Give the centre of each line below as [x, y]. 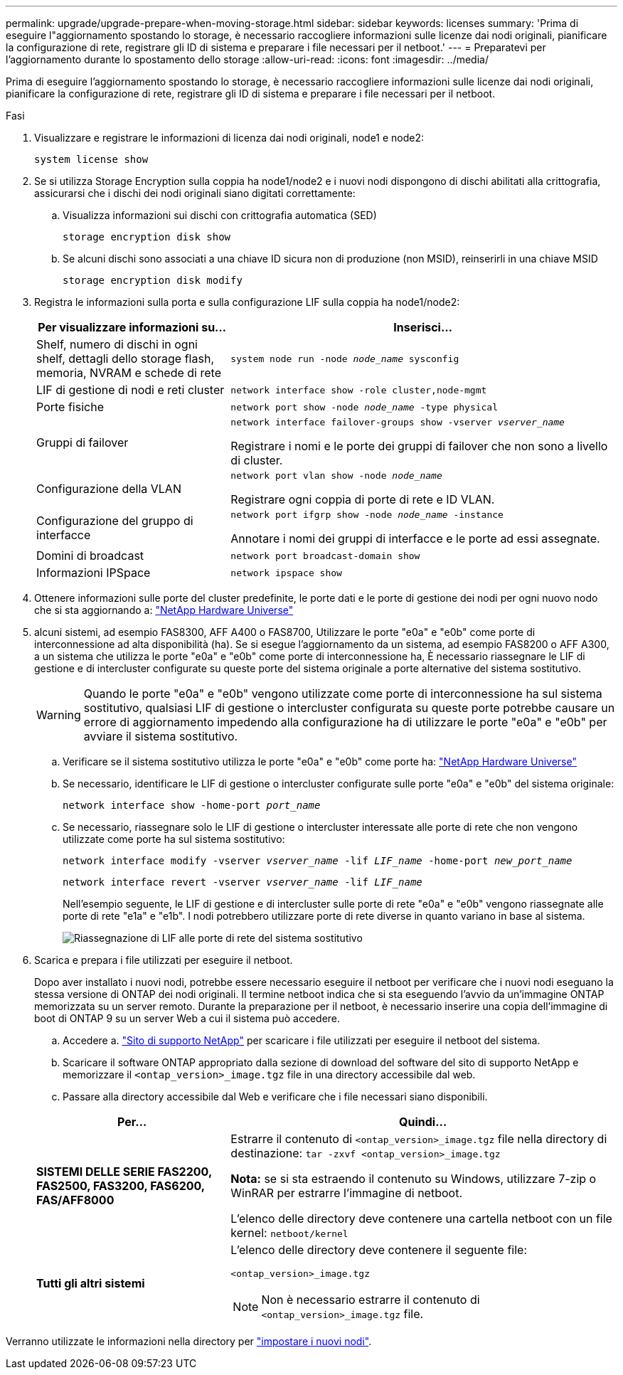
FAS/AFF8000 [75, 1200]
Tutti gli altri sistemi [91, 1283]
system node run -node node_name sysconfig [345, 359]
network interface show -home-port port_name [192, 805]
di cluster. [257, 460]
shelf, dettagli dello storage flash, [125, 359]
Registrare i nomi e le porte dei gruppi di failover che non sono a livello [419, 446]
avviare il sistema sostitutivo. [161, 736]
